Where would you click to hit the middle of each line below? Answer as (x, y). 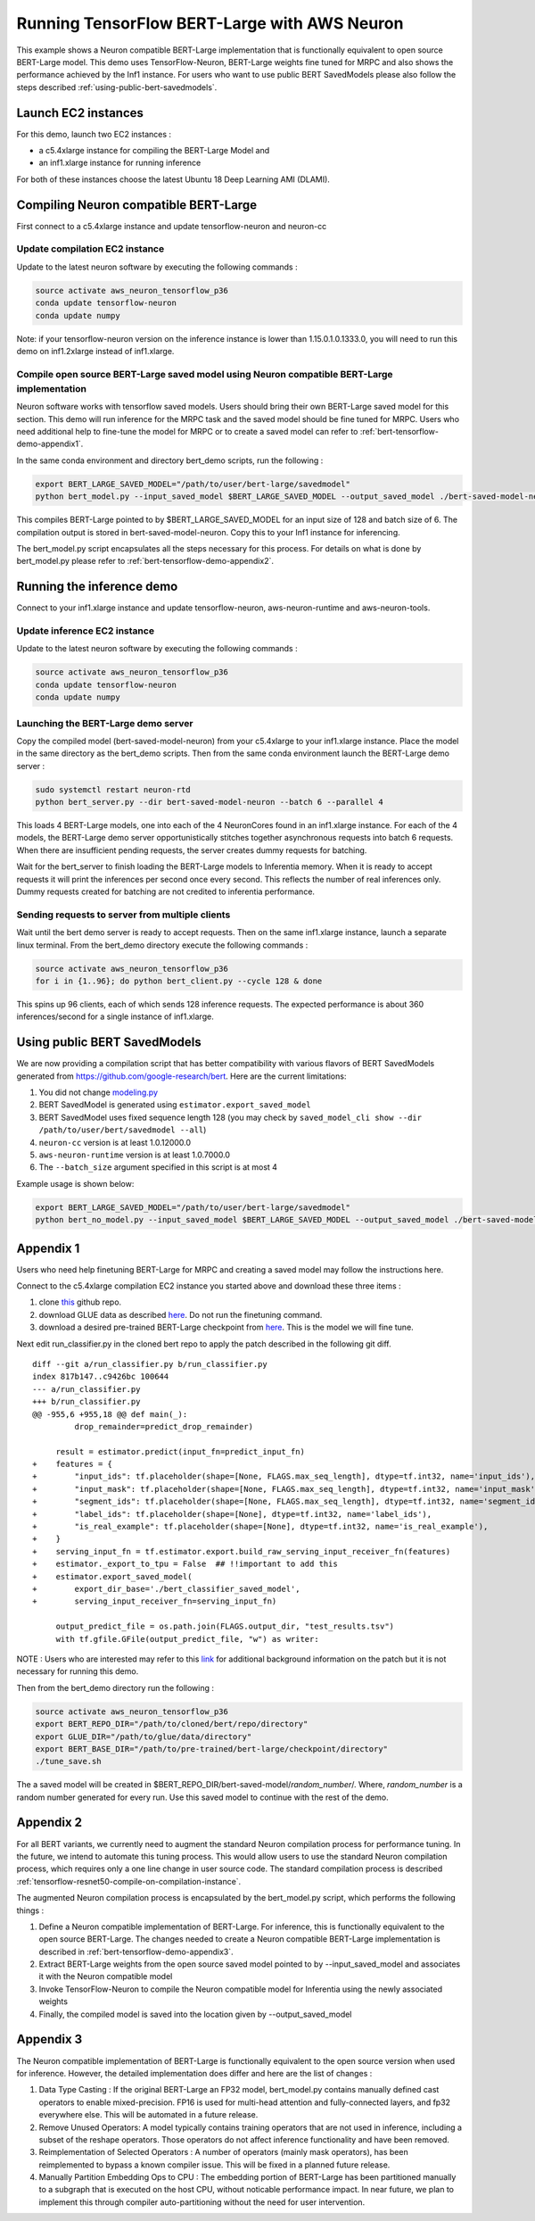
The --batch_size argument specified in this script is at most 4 (158, 1167)
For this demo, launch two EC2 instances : (94, 134)
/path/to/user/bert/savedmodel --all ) (123, 1130)
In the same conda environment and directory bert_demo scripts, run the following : (170, 460)
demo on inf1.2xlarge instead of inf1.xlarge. (95, 351)
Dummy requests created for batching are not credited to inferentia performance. (166, 891)
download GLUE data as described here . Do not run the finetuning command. (181, 1314)
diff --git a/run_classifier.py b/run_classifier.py (150, 1364)
